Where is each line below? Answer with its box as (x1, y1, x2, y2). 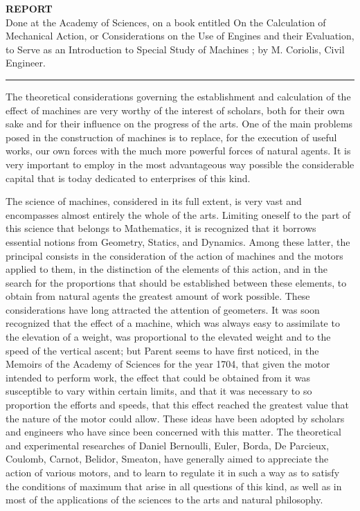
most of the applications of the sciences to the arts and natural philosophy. (6, 492, 323, 507)
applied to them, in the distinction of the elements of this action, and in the (6, 262, 327, 276)
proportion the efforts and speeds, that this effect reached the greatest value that (6, 397, 349, 412)
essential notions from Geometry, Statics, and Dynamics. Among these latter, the (6, 234, 350, 249)
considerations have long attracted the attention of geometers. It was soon (6, 302, 320, 316)
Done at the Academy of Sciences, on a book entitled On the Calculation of (6, 15, 326, 29)
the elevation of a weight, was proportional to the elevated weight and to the (6, 330, 331, 344)
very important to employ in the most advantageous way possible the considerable (6, 156, 354, 171)
